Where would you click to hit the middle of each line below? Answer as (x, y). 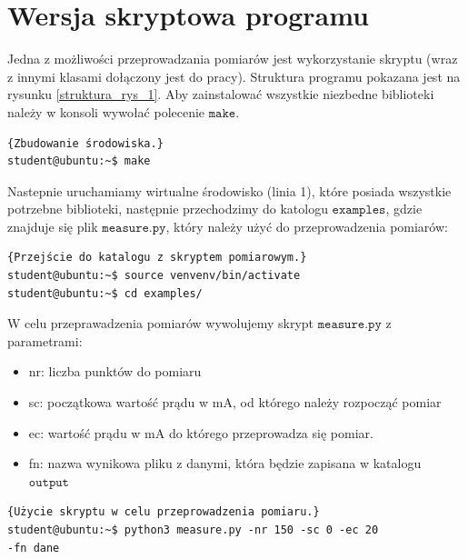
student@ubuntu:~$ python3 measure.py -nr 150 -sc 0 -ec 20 (193, 530)
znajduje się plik (53, 226)
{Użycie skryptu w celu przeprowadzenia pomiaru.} (164, 512)
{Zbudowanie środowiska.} (85, 143)
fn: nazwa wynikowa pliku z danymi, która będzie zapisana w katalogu (225, 463)
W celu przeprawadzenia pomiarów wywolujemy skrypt (161, 323)
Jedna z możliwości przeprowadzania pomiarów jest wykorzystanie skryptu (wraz (233, 59)
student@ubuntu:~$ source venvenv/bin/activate (154, 276)
